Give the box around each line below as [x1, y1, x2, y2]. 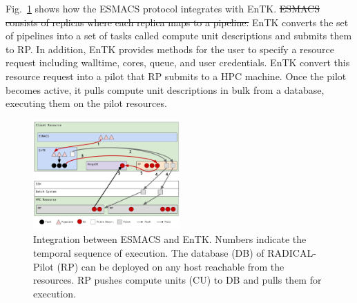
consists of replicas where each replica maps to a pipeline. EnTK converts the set [6, 14, 349, 29]
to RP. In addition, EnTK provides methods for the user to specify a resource [6, 41, 335, 56]
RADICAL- [267, 245, 316, 260]
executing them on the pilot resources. [6, 96, 167, 110]
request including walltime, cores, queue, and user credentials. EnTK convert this [6, 55, 350, 70]
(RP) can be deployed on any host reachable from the [57, 259, 284, 273]
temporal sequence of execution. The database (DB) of [33, 245, 264, 260]
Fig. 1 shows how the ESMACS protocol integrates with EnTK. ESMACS [6, 1, 320, 15]
